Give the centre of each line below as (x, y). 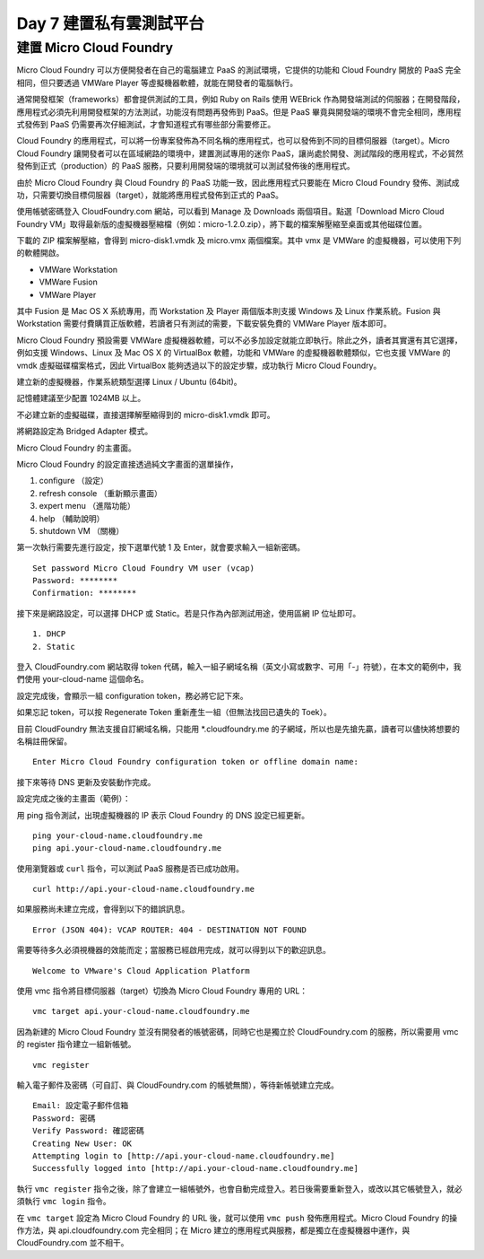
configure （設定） (74, 481)
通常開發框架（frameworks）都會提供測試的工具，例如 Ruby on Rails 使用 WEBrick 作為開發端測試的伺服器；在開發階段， (241, 100)
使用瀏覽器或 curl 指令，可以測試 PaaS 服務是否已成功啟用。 (130, 868)
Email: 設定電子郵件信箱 (81, 1106)
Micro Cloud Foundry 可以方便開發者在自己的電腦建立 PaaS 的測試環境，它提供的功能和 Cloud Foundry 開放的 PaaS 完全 (239, 70)
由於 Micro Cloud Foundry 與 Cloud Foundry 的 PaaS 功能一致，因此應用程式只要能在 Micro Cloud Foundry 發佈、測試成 (238, 182)
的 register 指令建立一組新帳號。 (76, 1045)
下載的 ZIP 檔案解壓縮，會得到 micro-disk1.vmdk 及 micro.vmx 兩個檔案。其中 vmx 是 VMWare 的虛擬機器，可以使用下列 (239, 240)
